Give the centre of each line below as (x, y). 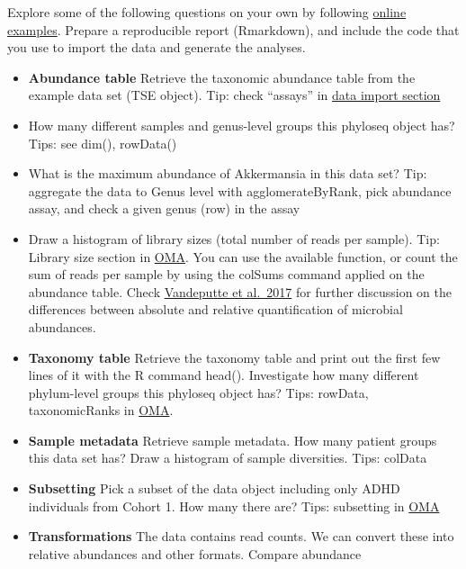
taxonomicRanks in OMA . (101, 410)
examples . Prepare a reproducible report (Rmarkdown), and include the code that (233, 29)
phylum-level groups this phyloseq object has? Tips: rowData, (198, 392)
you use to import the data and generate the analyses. (157, 47)
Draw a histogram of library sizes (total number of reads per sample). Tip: (234, 238)
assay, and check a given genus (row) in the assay (164, 208)
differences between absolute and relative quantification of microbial (215, 309)
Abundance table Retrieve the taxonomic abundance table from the (222, 77)
